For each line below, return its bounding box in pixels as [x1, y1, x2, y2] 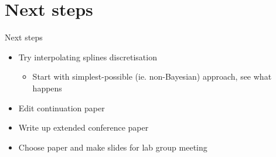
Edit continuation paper [18, 101, 105, 114]
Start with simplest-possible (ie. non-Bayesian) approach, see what [32, 70, 272, 83]
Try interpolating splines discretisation [18, 50, 157, 63]
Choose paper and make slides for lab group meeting [18, 141, 207, 153]
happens [32, 81, 62, 94]
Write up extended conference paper [18, 121, 149, 134]
